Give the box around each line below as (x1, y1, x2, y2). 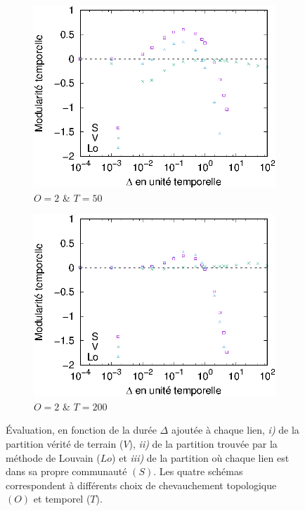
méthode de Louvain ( (6, 450, 100, 465)
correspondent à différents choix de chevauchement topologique (6, 477, 277, 492)
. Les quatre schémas (153, 464, 243, 479)
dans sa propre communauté (6, 464, 127, 479)
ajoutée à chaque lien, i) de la (171, 422, 299, 437)
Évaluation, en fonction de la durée (6, 422, 157, 437)
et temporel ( (33, 491, 91, 506)
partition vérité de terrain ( (6, 436, 124, 451)
